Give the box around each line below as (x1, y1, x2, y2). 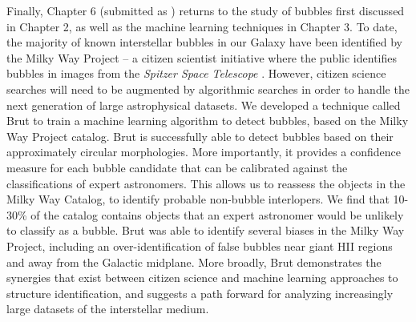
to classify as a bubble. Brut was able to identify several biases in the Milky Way (6, 222, 405, 239)
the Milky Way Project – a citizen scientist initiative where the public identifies (6, 49, 398, 66)
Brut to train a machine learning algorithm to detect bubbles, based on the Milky (6, 112, 409, 129)
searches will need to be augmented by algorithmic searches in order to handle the (6, 80, 410, 97)
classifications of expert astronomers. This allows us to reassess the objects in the (6, 175, 406, 191)
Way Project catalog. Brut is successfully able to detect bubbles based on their (6, 127, 394, 144)
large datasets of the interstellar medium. (6, 300, 209, 317)
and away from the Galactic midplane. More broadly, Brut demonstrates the (6, 253, 382, 270)
